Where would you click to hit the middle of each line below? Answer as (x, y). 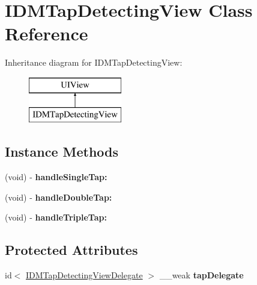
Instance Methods (62, 152)
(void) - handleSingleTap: (56, 177)
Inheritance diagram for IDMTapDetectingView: (94, 62)
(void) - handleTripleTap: (56, 217)
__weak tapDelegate (201, 275)
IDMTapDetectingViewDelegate (84, 275)
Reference (47, 33)
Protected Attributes (71, 250)
